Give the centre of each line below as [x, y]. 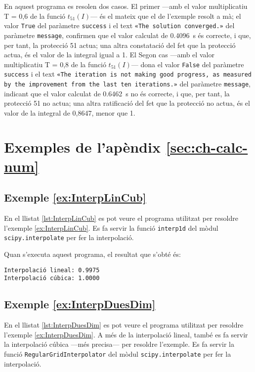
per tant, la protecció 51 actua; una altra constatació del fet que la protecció [120, 45]
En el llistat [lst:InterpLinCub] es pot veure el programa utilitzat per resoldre [121, 218]
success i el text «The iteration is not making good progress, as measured [128, 74]
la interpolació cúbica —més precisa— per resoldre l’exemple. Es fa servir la [119, 344]
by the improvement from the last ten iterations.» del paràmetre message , [127, 83]
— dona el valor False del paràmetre [188, 64]
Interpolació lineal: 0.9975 [52, 270]
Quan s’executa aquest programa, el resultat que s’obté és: [92, 254]
